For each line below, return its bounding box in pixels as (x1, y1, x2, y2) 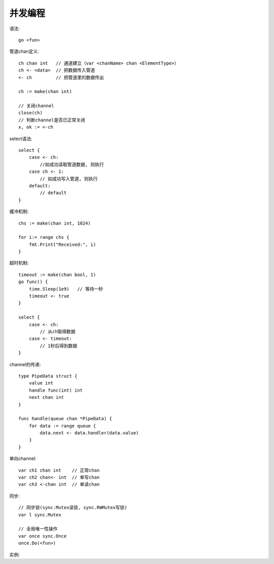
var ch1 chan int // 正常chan (18, 467, 100, 473)
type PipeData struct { (18, 373, 78, 379)
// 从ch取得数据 (40, 329, 76, 334)
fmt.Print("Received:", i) (28, 241, 96, 247)
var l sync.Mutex (18, 512, 61, 518)
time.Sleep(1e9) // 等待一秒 (28, 286, 104, 292)
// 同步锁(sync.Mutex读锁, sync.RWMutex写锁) (18, 505, 127, 511)
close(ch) (18, 110, 43, 116)
